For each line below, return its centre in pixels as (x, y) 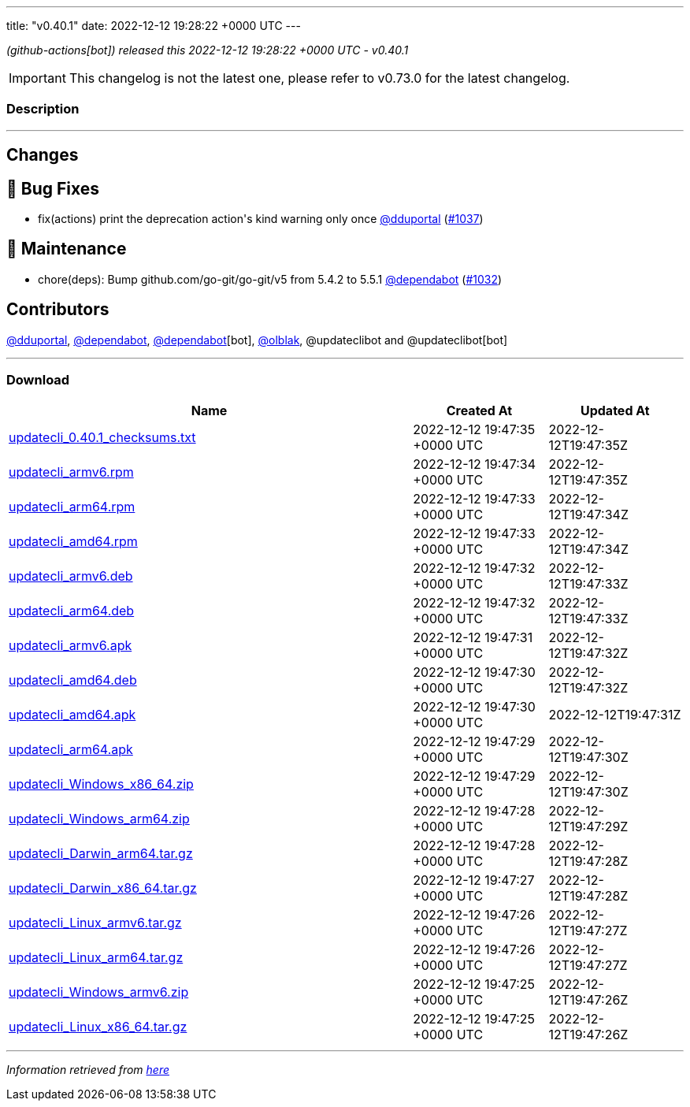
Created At (479, 411)
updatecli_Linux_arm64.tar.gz (96, 958)
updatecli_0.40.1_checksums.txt (102, 438)
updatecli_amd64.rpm (73, 542)
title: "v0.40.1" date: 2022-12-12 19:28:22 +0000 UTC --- (154, 26)
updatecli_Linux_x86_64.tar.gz (98, 1027)
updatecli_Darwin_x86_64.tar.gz (103, 888)
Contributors (58, 310)
